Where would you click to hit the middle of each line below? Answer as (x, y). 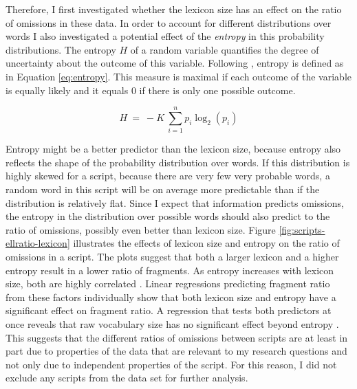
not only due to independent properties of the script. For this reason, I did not (171, 364)
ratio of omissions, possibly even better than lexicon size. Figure (141, 229)
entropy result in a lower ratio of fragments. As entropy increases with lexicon (170, 270)
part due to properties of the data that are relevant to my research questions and (176, 351)
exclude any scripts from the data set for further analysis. (127, 378)
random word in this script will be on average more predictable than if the (163, 189)
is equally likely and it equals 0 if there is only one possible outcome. (151, 90)
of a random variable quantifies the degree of (225, 49)
